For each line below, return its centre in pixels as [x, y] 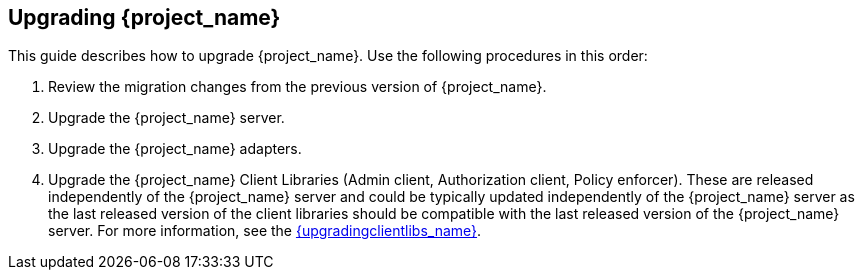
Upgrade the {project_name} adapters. [175, 149]
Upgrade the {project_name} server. [166, 118]
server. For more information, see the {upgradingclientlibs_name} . [265, 231]
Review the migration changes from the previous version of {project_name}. [297, 87]
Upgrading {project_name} [144, 17]
